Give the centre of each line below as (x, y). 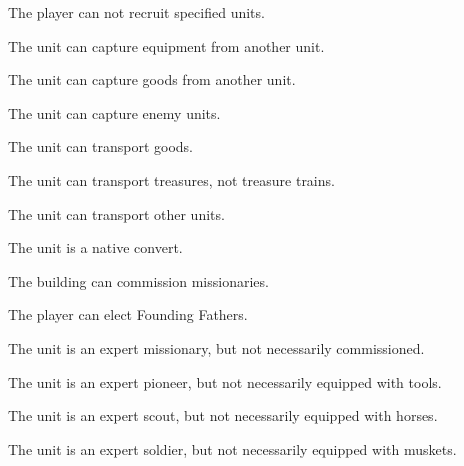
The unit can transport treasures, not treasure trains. (171, 179)
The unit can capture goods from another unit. (152, 79)
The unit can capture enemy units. (114, 112)
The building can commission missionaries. (138, 280)
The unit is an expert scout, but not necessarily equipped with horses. (223, 415)
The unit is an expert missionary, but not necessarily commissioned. (216, 347)
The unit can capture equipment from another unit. (166, 45)
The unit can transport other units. (116, 213)
